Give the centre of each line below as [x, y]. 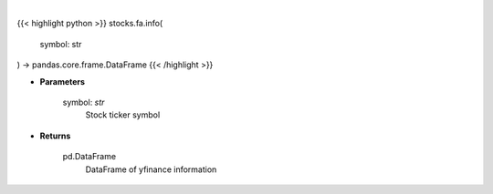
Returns [55, 136]
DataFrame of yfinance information [151, 169]
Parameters [63, 81]
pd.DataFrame [89, 157]
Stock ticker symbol [123, 115]
